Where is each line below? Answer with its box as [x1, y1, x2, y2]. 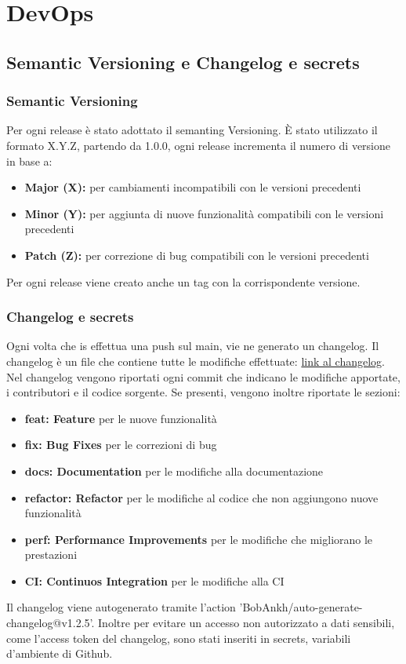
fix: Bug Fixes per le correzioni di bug [24, 436, 217, 453]
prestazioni [24, 546, 78, 563]
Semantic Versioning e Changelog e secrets [6, 49, 360, 74]
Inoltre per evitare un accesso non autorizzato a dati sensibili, [98, 615, 395, 631]
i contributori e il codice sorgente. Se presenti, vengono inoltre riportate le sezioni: [6, 384, 401, 400]
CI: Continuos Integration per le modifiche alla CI [24, 572, 285, 589]
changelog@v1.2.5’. [6, 615, 95, 631]
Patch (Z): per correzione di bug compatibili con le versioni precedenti [24, 246, 369, 263]
